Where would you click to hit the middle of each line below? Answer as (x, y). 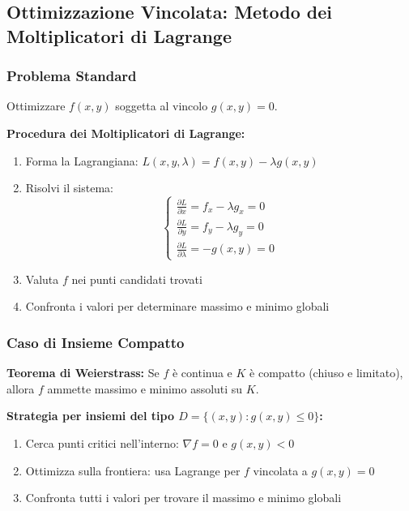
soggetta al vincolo (162, 106)
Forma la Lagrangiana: (82, 160)
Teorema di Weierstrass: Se (83, 373)
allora (21, 388)
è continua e (202, 373)
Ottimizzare (36, 106)
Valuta (42, 279)
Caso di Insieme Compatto (96, 342)
